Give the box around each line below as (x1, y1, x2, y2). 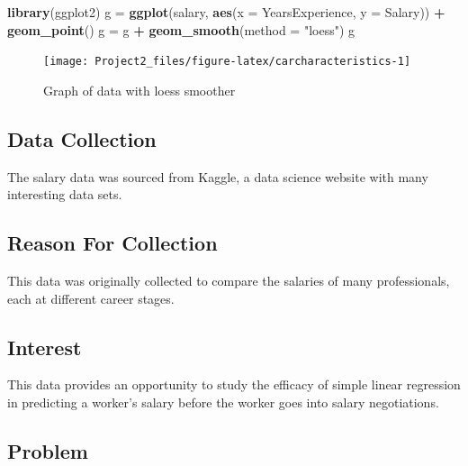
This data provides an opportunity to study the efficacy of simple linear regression (7, 375, 461, 394)
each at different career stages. (7, 288, 175, 307)
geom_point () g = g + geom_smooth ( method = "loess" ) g (7, 20, 355, 39)
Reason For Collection (7, 229, 218, 257)
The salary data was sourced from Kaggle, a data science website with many (7, 167, 428, 186)
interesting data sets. (7, 185, 122, 204)
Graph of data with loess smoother (43, 80, 236, 99)
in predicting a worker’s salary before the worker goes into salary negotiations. (7, 393, 439, 412)
